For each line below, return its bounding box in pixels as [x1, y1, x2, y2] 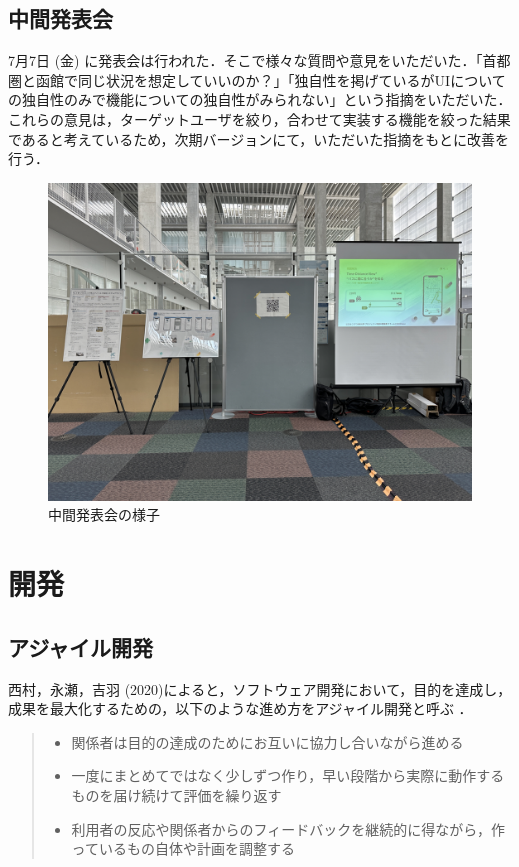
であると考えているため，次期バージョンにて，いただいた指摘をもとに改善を [8, 128, 509, 149]
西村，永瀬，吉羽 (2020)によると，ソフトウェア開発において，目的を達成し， [8, 678, 512, 699]
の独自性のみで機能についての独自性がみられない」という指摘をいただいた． [8, 89, 512, 110]
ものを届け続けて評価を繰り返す [71, 784, 282, 805]
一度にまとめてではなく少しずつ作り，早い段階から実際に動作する [71, 765, 505, 786]
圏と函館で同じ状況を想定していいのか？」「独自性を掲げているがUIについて [8, 69, 506, 90]
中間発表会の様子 [48, 504, 160, 525]
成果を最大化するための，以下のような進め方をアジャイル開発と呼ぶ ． [8, 698, 473, 719]
